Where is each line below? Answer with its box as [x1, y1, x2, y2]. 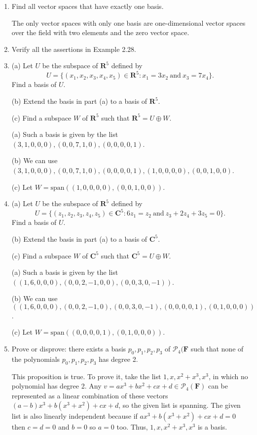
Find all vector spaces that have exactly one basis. [11, 1, 164, 11]
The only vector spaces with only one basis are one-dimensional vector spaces [11, 17, 246, 28]
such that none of [190, 344, 244, 354]
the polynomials [11, 353, 60, 364]
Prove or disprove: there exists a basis [11, 344, 126, 354]
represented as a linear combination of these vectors [11, 390, 168, 400]
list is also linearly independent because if [11, 411, 138, 421]
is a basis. [197, 422, 227, 432]
